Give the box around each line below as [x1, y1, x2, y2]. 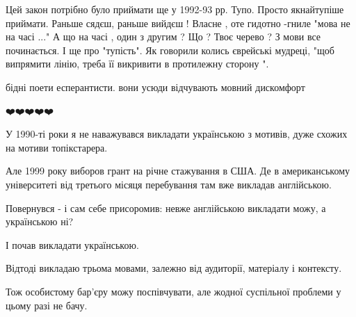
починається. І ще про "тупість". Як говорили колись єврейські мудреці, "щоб [6, 42, 334, 57]
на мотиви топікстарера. [6, 140, 108, 154]
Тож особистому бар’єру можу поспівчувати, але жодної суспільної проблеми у [6, 284, 341, 298]
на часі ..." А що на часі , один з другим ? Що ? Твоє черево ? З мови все [6, 29, 321, 44]
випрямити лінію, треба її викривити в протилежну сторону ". [6, 56, 269, 71]
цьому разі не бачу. [6, 298, 88, 312]
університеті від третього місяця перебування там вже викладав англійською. [6, 177, 332, 191]
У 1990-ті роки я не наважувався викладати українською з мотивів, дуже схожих [6, 127, 348, 141]
